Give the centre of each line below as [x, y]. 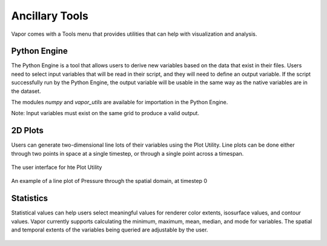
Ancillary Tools [50, 16]
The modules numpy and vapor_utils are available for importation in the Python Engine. [120, 102]
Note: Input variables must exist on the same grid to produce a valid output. [105, 113]
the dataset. [26, 91]
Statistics [30, 198]
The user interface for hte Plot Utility [57, 167]
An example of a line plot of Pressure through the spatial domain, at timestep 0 [109, 181]
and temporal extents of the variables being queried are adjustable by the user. [110, 230]
